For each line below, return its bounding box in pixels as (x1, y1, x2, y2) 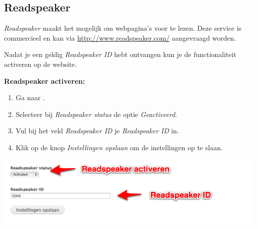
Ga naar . (15, 92, 45, 103)
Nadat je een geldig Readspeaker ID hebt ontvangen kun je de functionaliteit (4, 49, 237, 59)
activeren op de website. (4, 58, 77, 69)
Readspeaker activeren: (4, 75, 85, 86)
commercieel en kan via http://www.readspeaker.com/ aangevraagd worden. (4, 32, 236, 43)
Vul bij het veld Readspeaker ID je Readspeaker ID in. (15, 125, 179, 136)
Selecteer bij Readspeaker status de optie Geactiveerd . (15, 109, 177, 119)
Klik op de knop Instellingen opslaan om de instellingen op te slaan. (15, 142, 223, 152)
